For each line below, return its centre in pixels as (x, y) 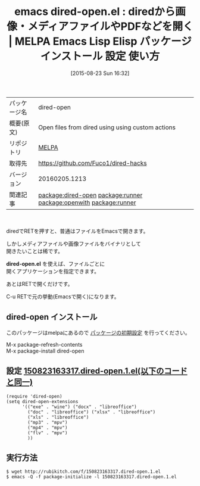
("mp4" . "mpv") (48, 428)
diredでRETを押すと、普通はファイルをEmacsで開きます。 (77, 231)
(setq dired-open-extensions (42, 401)
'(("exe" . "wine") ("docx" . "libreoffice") (79, 407)
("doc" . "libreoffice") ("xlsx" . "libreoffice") (92, 412)
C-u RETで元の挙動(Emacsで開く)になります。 (63, 296)
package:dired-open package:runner (90, 195)
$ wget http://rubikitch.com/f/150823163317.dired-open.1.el (84, 472)
